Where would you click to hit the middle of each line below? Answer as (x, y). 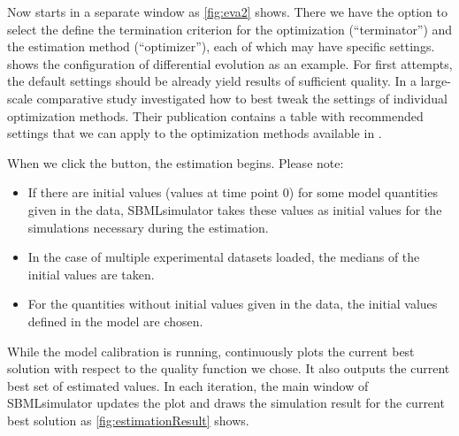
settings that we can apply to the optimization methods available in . (195, 133)
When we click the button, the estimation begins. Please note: (176, 162)
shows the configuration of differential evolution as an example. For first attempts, (230, 63)
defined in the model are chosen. (115, 321)
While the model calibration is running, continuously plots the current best (211, 351)
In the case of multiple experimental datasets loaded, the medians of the (224, 257)
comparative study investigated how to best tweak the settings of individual (242, 98)
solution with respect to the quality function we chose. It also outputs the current (229, 368)
